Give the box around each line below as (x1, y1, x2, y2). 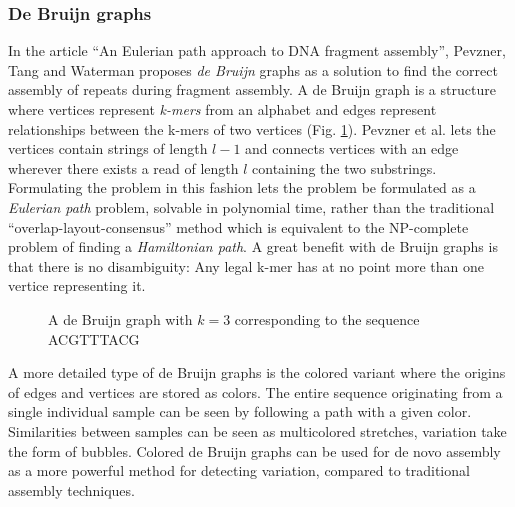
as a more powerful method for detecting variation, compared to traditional (8, 460, 470, 481)
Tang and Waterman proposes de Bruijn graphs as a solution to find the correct (8, 59, 498, 80)
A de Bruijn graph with (48, 308, 193, 329)
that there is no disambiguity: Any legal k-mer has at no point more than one (8, 255, 484, 276)
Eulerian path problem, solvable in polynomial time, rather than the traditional (8, 196, 495, 217)
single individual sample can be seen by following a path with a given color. (8, 401, 472, 422)
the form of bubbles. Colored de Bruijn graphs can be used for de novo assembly (8, 440, 501, 461)
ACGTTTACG (48, 328, 140, 349)
